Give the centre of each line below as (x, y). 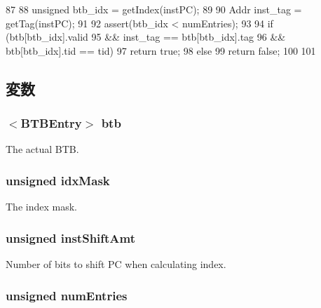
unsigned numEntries (67, 295)
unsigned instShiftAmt (71, 237)
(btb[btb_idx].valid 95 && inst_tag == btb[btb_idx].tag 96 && (146, 37)
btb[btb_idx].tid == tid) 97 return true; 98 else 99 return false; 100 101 (161, 50)
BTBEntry (51, 123)
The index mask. (41, 207)
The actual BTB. (42, 149)
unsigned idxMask (58, 180)
